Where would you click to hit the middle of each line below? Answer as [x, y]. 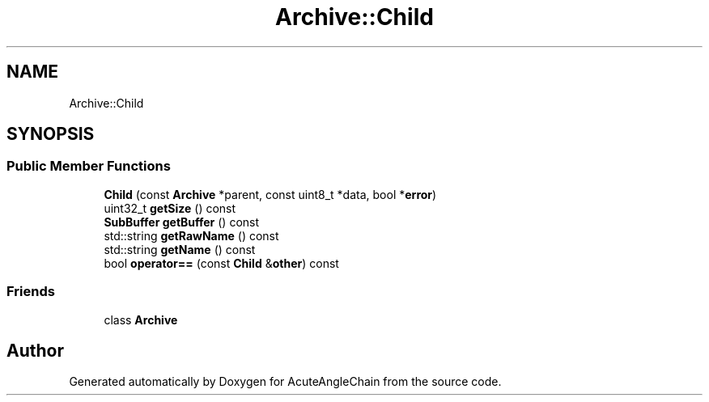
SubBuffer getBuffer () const [182, 222]
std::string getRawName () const [191, 235]
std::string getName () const [180, 249]
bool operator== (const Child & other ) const [221, 263]
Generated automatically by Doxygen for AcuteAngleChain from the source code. [285, 382]
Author [35, 350]
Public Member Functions [89, 166]
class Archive [141, 319]
